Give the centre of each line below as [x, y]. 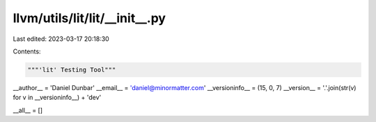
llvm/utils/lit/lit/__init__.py [89, 18]
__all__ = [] [28, 110]
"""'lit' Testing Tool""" [72, 70]
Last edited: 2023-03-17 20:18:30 [61, 39]
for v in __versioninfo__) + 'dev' [57, 98]
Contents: [27, 51]
